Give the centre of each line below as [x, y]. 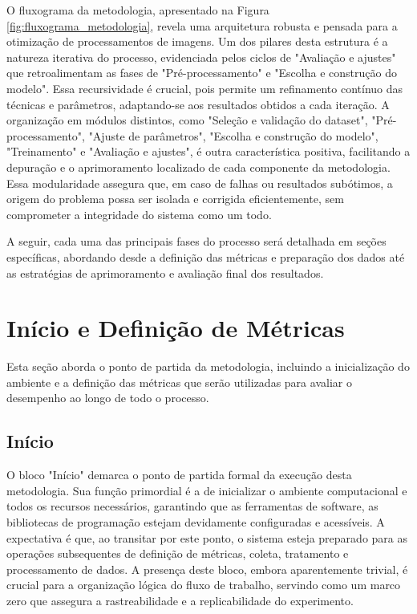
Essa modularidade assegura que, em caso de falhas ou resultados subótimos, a [200, 183]
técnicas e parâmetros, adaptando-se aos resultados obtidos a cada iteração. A [198, 104]
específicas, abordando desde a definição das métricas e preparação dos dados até [206, 256]
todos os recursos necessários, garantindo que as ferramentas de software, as [192, 506]
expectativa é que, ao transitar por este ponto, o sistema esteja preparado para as [207, 537]
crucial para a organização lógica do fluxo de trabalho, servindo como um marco [204, 585]
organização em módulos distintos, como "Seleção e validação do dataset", [187, 120]
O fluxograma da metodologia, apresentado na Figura [138, 10]
